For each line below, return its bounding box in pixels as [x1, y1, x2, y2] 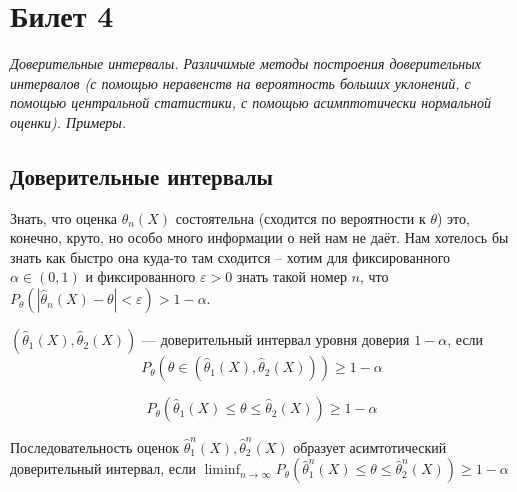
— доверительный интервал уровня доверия [142, 329, 410, 350]
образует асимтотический [293, 436, 447, 457]
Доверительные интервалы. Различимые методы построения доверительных [10, 53, 481, 74]
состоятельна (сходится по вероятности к [175, 207, 426, 228]
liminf [204, 463, 240, 478]
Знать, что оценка [10, 207, 118, 228]
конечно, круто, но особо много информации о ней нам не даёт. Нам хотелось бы [10, 227, 509, 248]
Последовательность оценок [10, 436, 180, 457]
